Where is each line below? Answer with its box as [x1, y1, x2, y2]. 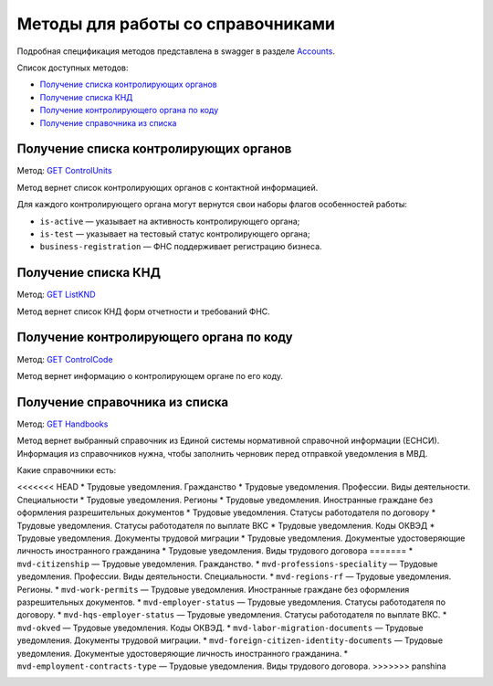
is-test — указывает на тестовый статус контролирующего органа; [39, 228, 310, 239]
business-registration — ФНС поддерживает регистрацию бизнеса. [39, 241, 323, 252]
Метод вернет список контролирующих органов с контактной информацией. [16, 182, 319, 193]
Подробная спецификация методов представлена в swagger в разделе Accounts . [16, 46, 335, 57]
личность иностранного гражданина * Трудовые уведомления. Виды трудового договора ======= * [16, 545, 414, 556]
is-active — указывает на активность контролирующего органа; [39, 216, 300, 227]
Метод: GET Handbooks [16, 418, 109, 429]
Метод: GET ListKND [16, 289, 96, 301]
